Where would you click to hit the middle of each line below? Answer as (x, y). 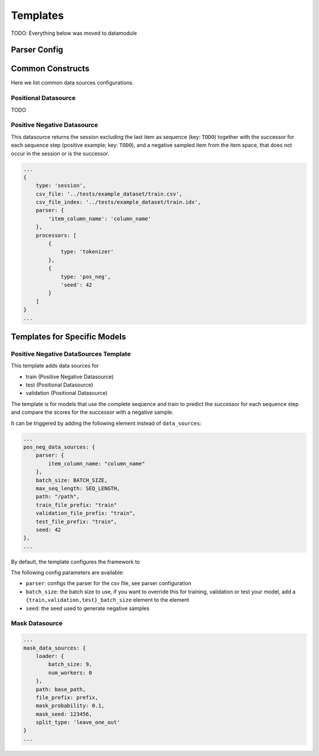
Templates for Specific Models (69, 337)
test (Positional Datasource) (60, 385)
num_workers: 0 (70, 673)
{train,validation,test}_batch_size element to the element (108, 600)
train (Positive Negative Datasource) (70, 377)
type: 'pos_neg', (86, 277)
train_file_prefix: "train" (77, 505)
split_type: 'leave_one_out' (78, 722)
